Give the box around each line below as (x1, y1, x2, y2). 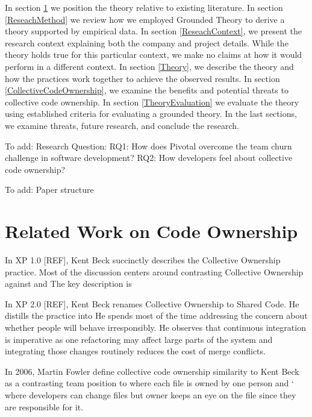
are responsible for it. (5, 400, 84, 413)
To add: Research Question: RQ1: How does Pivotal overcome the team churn (5, 139, 292, 152)
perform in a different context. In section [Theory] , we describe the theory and (5, 60, 294, 72)
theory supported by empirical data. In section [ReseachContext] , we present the (5, 25, 302, 37)
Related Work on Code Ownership (5, 219, 298, 243)
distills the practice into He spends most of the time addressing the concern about (5, 309, 308, 322)
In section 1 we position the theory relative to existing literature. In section (5, 1, 283, 13)
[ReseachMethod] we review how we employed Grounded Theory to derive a (5, 13, 285, 25)
